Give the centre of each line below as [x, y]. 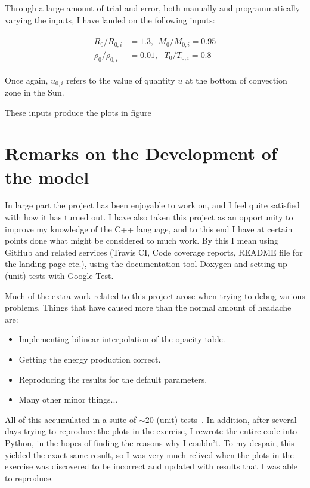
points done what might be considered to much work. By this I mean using [142, 240]
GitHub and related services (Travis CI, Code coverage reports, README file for [154, 252]
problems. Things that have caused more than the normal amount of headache [148, 307]
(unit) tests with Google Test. [59, 276]
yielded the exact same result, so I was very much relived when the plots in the [149, 454]
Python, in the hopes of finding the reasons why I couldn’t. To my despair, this [150, 442]
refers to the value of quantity [121, 80]
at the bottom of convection [236, 80]
